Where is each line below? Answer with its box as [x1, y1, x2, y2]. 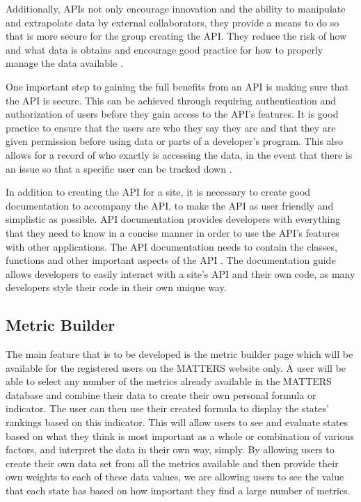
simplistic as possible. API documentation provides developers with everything [6, 212, 341, 226]
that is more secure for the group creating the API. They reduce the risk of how [6, 29, 347, 43]
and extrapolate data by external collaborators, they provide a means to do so [6, 15, 339, 29]
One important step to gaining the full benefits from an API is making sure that [6, 79, 348, 93]
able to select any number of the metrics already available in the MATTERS [6, 374, 332, 389]
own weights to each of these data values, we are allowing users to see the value [6, 469, 344, 484]
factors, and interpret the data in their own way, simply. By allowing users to [6, 442, 335, 457]
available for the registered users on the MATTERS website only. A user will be [6, 360, 346, 375]
